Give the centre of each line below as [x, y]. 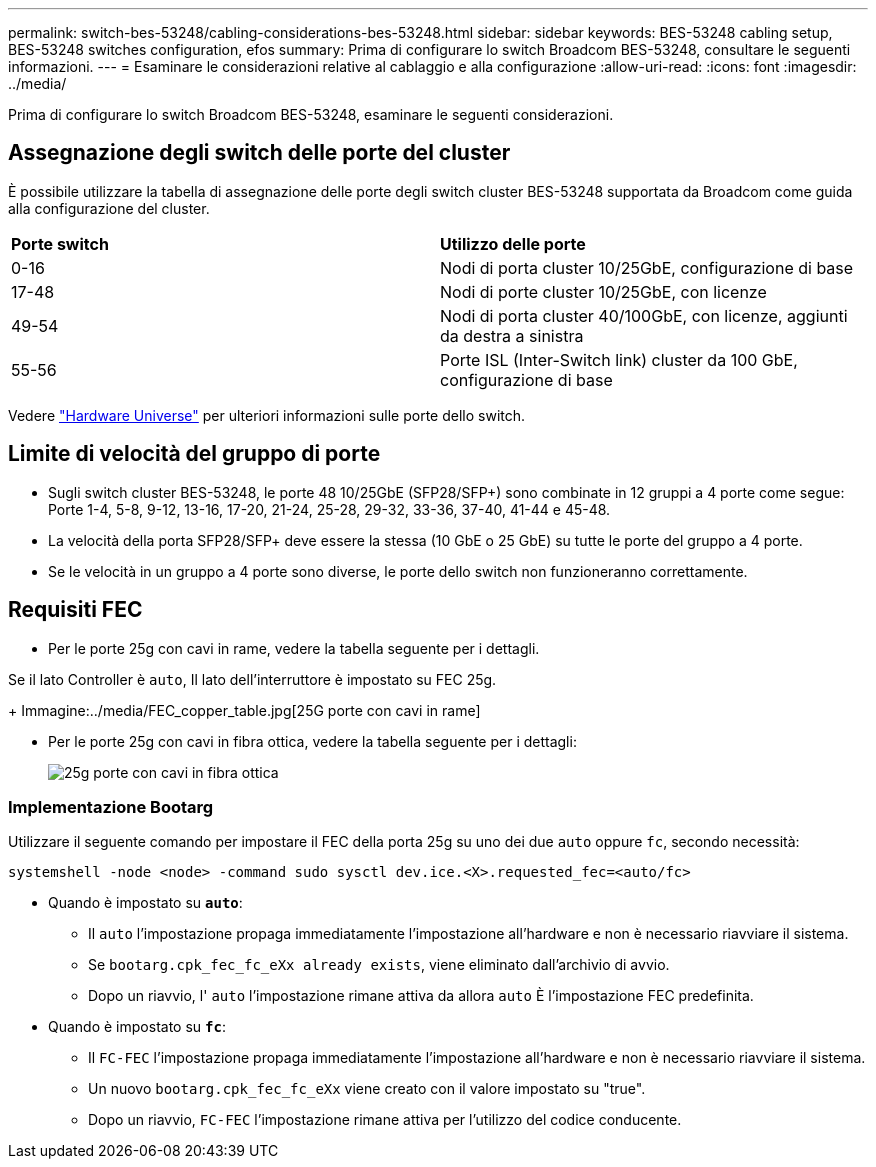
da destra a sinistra [512, 335]
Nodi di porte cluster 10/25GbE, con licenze [603, 291]
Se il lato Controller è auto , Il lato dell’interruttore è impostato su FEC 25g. [252, 679]
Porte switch [60, 243]
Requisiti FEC [75, 610]
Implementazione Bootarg [111, 806]
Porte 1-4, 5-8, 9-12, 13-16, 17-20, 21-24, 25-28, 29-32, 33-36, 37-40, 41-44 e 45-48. [329, 509]
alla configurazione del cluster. [109, 208]
